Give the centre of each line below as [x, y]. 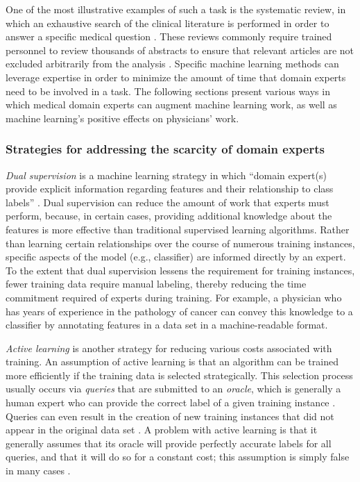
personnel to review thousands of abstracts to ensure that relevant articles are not [180, 50]
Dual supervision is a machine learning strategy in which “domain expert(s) [166, 175]
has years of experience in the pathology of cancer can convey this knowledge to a [179, 311]
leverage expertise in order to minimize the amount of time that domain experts [176, 77]
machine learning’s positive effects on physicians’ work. [122, 118]
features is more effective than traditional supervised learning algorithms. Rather [178, 229]
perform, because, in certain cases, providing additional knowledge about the [169, 216]
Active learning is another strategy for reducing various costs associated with [169, 348]
